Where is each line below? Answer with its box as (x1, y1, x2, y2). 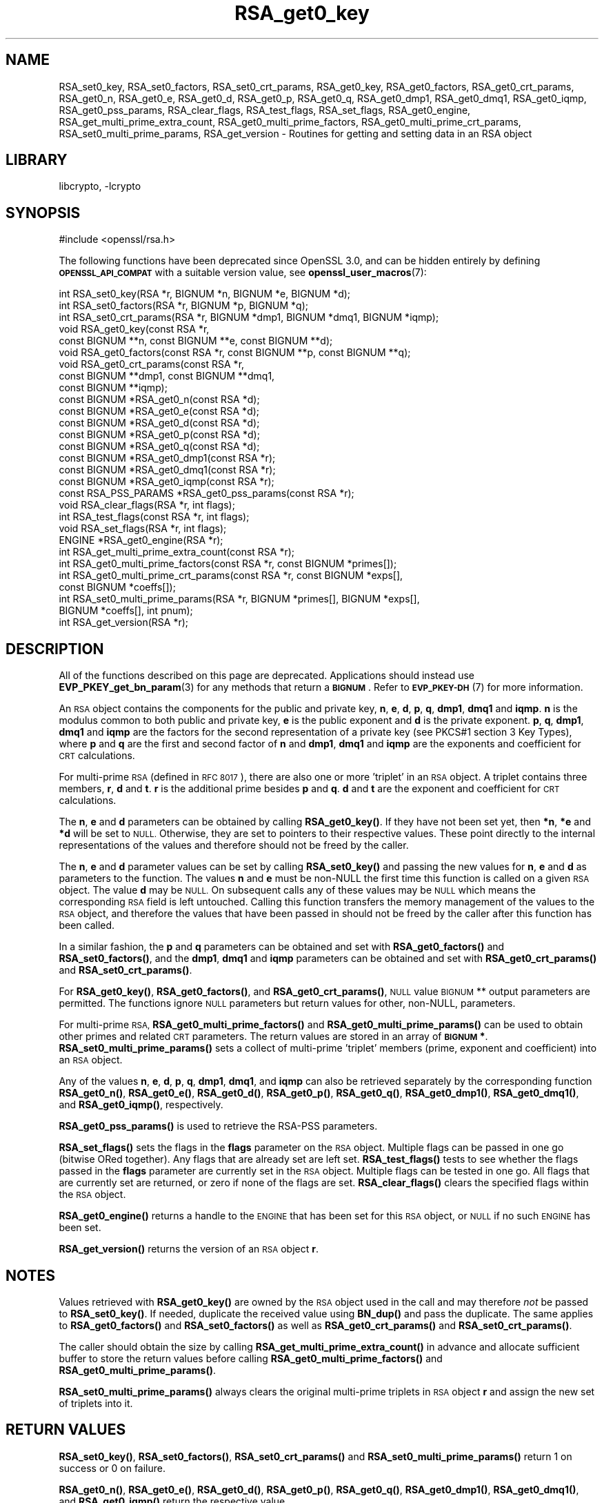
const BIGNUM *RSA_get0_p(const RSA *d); (59, 429, 260, 441)
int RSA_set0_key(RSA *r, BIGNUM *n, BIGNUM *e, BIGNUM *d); (59, 288, 351, 300)
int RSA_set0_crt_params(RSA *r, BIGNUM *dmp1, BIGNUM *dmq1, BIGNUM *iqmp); (59, 311, 439, 324)
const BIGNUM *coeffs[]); (59, 581, 176, 593)
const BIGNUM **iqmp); (59, 382, 168, 394)
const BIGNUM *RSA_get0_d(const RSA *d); (59, 417, 260, 429)
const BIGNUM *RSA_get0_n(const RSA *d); (59, 393, 260, 406)
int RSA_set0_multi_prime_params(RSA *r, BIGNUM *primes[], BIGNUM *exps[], (59, 593, 420, 605)
